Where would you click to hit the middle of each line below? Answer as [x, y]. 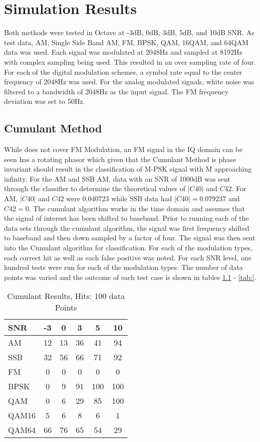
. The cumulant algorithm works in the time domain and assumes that [137, 208]
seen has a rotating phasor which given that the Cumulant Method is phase [120, 159]
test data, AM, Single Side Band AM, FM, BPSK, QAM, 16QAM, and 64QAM [126, 42]
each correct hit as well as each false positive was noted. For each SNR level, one [128, 257]
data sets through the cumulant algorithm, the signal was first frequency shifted [127, 228]
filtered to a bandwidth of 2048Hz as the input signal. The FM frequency [116, 91]
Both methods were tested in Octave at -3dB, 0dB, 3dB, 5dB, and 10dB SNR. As [129, 32]
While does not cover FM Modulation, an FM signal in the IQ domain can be [123, 149]
